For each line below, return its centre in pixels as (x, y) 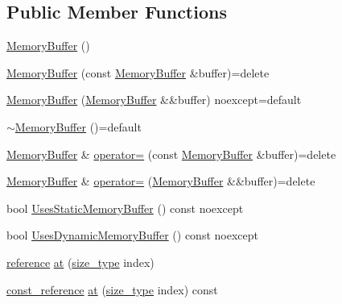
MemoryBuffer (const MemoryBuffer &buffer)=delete (138, 72)
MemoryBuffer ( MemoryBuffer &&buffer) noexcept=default (154, 100)
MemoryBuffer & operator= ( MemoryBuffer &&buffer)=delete (161, 181)
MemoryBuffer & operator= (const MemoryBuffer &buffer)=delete (171, 154)
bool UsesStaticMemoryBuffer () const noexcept (125, 208)
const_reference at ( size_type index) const (112, 289)
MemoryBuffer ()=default (78, 126)
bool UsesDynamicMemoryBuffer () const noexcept (132, 235)
